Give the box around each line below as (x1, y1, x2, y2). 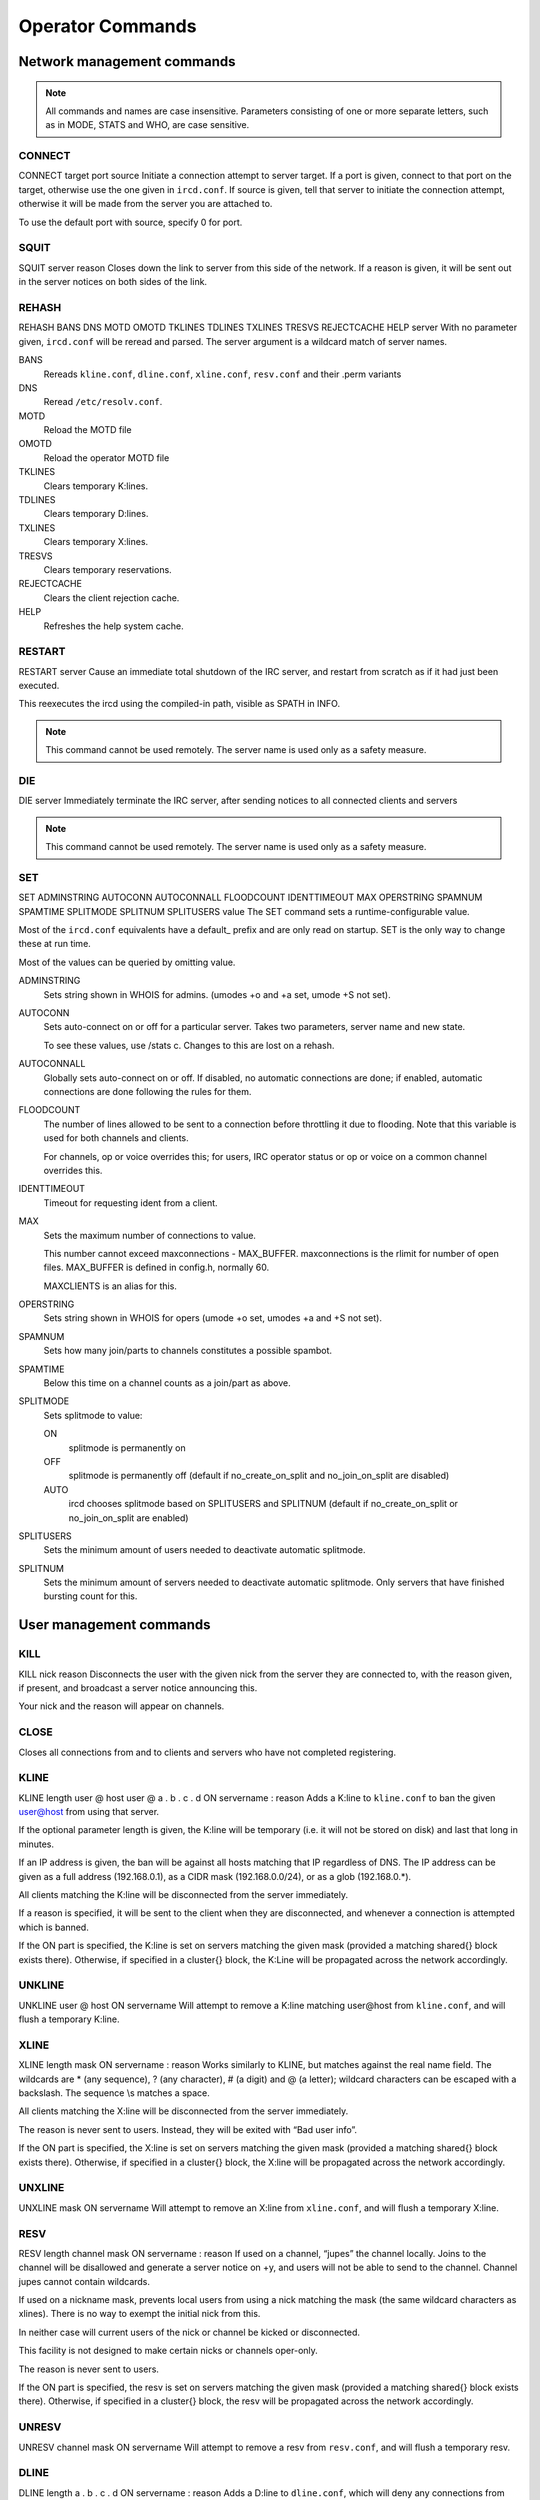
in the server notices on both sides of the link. (18, 276, 208, 288)
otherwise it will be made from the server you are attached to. (18, 198, 273, 210)
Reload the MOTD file (43, 424, 132, 436)
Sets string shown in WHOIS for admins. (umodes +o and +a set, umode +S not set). (43, 988, 391, 1000)
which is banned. (18, 1921, 89, 1933)
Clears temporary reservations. (43, 563, 172, 575)
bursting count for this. (43, 1590, 138, 1602)
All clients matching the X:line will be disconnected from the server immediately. (18, 2105, 349, 2117)
